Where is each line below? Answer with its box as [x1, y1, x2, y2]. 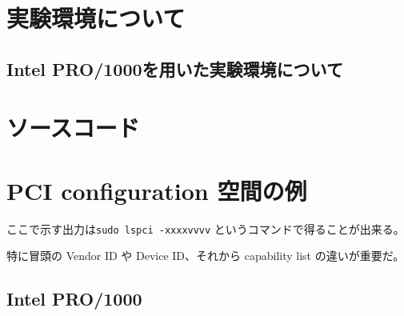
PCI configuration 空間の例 [6, 174, 307, 206]
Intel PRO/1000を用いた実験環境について [6, 56, 343, 81]
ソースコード [6, 111, 140, 144]
